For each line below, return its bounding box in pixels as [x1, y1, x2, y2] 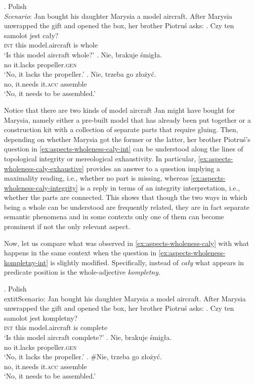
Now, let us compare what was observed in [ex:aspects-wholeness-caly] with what [4, 238, 250, 248]
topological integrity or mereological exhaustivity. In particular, [4, 153, 196, 163]
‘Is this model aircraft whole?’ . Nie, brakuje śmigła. [4, 49, 162, 59]
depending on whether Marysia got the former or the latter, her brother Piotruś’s [4, 134, 251, 144]
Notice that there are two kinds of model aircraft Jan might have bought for [4, 104, 235, 115]
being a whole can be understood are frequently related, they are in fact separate [4, 201, 250, 212]
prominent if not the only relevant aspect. [4, 221, 130, 232]
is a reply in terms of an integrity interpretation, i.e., [80, 182, 240, 192]
